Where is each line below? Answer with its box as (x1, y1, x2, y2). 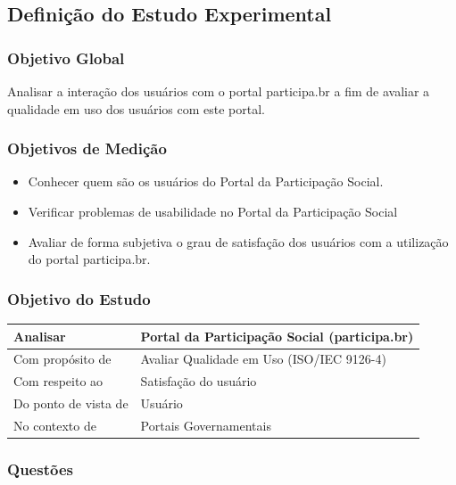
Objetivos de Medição (7, 137, 167, 160)
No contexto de (13, 415, 96, 434)
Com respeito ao (13, 372, 104, 390)
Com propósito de (13, 349, 112, 368)
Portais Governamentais (140, 415, 271, 434)
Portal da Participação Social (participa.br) (140, 326, 414, 345)
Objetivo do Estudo (7, 287, 151, 309)
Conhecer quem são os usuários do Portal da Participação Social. (28, 172, 384, 191)
